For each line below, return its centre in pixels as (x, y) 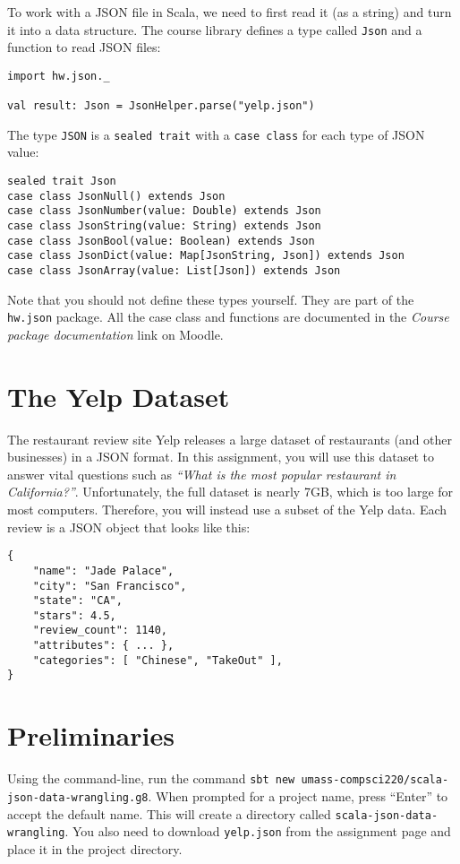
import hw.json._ (59, 76)
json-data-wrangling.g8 (78, 797)
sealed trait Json (62, 181)
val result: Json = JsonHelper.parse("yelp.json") (161, 106)
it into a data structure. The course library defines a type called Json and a (215, 29)
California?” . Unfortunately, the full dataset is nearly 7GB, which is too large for (230, 492)
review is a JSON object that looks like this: (129, 527)
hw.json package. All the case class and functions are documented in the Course (228, 317)
